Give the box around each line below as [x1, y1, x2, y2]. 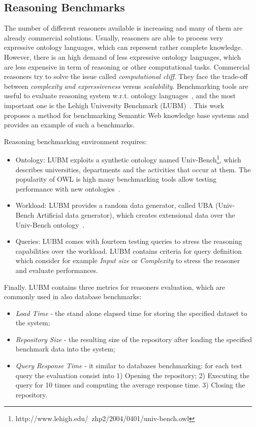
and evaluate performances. [15, 265, 98, 275]
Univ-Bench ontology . [15, 219, 85, 230]
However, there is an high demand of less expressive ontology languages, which [4, 51, 241, 62]
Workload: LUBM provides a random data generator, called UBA [15, 200, 213, 210]
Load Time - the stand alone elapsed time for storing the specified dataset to [15, 308, 247, 318]
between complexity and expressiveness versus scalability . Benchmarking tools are [4, 80, 248, 91]
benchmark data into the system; [15, 344, 115, 354]
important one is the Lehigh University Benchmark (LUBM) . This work [4, 100, 224, 110]
